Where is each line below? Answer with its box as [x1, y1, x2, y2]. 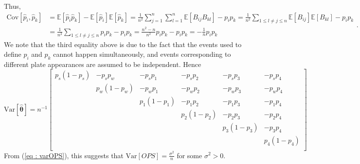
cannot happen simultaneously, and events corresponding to [53, 49, 231, 59]
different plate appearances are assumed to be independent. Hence [4, 59, 201, 69]
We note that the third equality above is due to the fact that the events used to [4, 39, 242, 49]
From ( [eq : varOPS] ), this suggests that [4, 150, 124, 160]
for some [177, 150, 202, 160]
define [4, 49, 21, 59]
